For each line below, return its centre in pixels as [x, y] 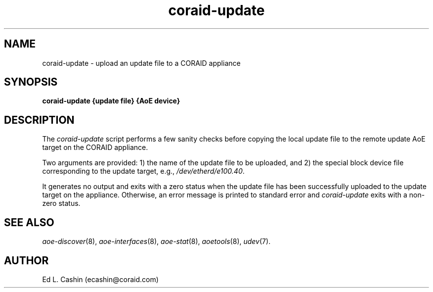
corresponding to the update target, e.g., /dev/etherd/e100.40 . [143, 171]
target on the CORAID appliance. [95, 147]
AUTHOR [26, 260]
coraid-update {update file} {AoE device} [111, 101]
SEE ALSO [29, 222]
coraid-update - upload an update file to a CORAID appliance [141, 63]
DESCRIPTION [39, 120]
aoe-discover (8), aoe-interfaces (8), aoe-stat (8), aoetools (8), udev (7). [156, 242]
